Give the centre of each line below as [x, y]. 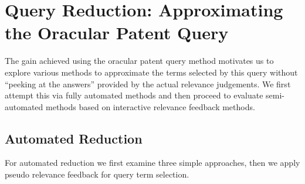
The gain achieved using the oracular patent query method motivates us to [139, 61]
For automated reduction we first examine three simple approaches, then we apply [152, 163]
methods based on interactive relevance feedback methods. [150, 106]
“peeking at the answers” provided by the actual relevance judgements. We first [148, 84]
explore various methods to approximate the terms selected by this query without [151, 72]
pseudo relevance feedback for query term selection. [97, 174]
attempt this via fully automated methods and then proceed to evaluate [134, 95]
